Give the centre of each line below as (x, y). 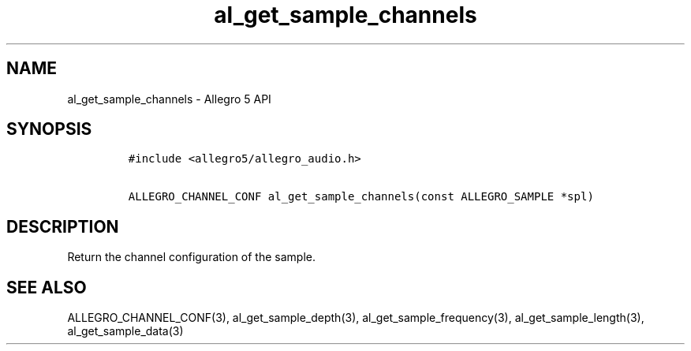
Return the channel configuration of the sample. (191, 257)
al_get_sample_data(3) (125, 331)
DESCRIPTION (63, 226)
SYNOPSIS (49, 129)
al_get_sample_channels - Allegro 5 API (169, 99)
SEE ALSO (47, 287)
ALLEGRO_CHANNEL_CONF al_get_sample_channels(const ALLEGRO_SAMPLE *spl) (361, 197)
